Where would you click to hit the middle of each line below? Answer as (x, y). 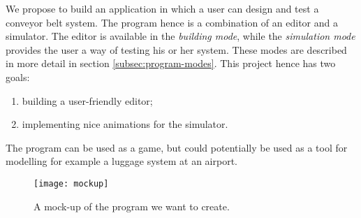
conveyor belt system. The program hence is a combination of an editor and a (172, 22)
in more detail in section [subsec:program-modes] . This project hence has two (171, 63)
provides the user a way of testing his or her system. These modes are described (176, 49)
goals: (18, 77)
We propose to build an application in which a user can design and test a (162, 8)
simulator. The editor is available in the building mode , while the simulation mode (180, 36)
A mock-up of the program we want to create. (132, 206)
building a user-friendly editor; (87, 100)
